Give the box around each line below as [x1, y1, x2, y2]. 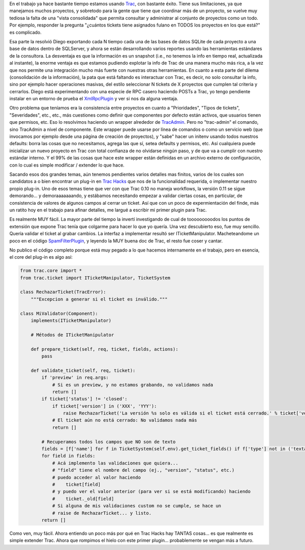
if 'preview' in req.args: [41, 375, 109, 380]
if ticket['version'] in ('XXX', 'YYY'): [52, 403, 157, 409]
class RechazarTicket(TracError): [20, 289, 106, 295]
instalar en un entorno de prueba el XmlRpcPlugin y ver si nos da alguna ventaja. [9, 96, 178, 102]
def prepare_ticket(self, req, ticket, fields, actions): [30, 346, 178, 352]
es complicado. [9, 29, 42, 35]
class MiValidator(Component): [20, 311, 99, 316]
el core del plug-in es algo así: [9, 254, 73, 260]
